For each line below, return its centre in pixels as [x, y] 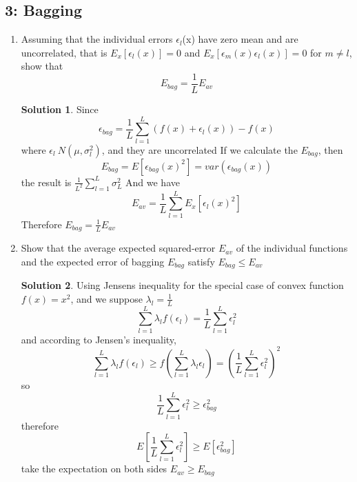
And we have [153, 182]
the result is [46, 182]
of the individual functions [292, 248]
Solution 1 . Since [60, 109]
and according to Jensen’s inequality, [99, 339]
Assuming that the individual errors [97, 39]
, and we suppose [106, 298]
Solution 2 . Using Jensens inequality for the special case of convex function [182, 285]
